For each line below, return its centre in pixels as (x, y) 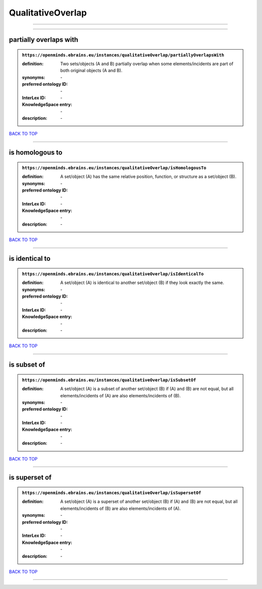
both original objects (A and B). (91, 71)
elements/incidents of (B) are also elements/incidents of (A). (121, 508)
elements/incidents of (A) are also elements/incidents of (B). (121, 395)
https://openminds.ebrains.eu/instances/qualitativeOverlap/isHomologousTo (114, 168)
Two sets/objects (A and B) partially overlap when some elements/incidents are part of (147, 64)
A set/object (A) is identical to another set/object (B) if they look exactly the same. (142, 283)
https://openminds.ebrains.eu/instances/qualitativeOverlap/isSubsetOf (109, 380)
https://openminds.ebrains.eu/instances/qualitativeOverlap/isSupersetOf (112, 493)
